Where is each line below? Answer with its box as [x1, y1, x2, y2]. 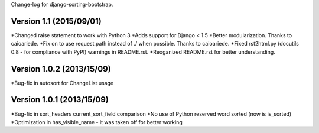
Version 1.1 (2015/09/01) [11, 16, 102, 26]
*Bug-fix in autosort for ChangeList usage [11, 79, 114, 86]
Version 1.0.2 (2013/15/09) [11, 64, 112, 74]
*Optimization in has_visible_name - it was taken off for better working [11, 118, 183, 125]
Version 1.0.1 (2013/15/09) [11, 95, 109, 105]
